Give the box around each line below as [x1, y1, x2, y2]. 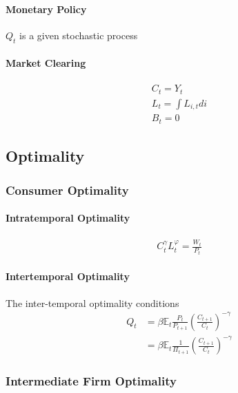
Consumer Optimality [6, 181, 129, 198]
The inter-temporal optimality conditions [6, 295, 179, 310]
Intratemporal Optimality [6, 211, 130, 225]
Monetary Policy [6, 1, 87, 16]
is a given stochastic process [19, 28, 138, 42]
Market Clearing [6, 56, 86, 70]
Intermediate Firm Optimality [6, 372, 177, 390]
